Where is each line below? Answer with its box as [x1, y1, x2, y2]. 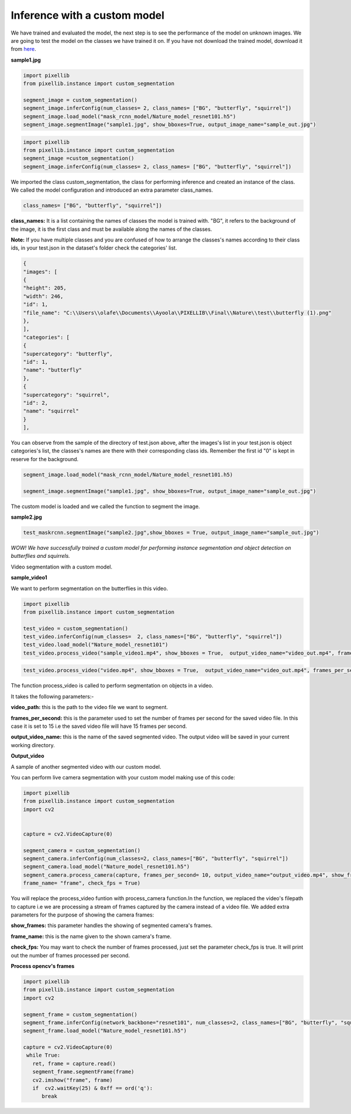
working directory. [11, 741, 55, 748]
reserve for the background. [11, 455, 79, 462]
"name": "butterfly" [23, 367, 82, 373]
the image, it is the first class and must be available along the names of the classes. [11, 226, 212, 233]
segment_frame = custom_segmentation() [23, 1011, 137, 1018]
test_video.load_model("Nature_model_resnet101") [23, 642, 168, 648]
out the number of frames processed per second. [11, 952, 130, 959]
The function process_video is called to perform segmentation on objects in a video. [11, 682, 214, 689]
